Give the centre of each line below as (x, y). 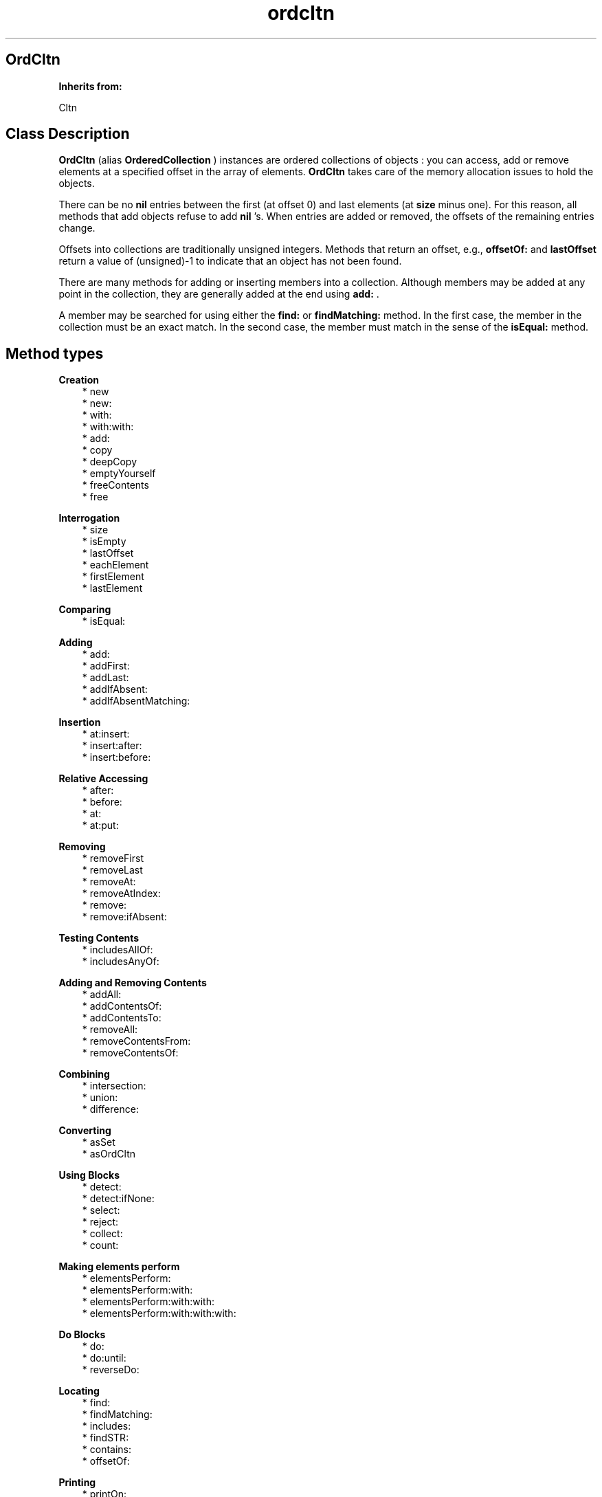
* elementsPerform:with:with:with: (159, 1313)
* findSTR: (105, 1438)
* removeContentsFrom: (136, 1041)
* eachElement (115, 565)
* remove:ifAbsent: (124, 917)
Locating (79, 1391)
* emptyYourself (119, 474)
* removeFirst (113, 858)
